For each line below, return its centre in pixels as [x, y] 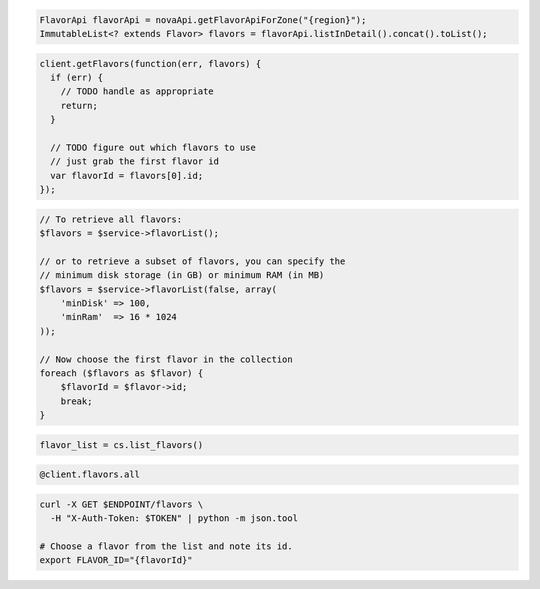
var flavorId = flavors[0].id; [127, 175]
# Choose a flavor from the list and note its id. [166, 546]
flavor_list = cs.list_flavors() [121, 444]
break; [76, 401]
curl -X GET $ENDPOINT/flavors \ [121, 504]
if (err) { [77, 77]
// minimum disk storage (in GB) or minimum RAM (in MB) [182, 275]
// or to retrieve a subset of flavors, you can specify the [192, 261]
